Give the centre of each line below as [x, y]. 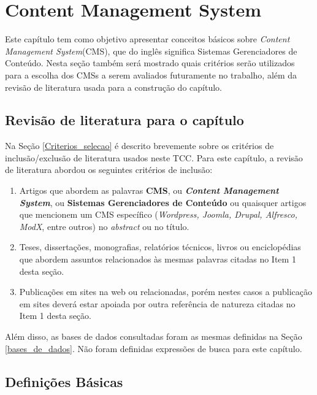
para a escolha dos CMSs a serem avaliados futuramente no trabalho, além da [151, 75]
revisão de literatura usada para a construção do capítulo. [113, 87]
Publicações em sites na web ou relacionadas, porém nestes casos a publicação [166, 292]
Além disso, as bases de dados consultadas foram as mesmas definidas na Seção [154, 336]
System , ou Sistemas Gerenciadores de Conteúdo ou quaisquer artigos [163, 202]
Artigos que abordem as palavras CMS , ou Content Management [149, 190]
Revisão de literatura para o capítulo [124, 120]
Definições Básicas [64, 381]
